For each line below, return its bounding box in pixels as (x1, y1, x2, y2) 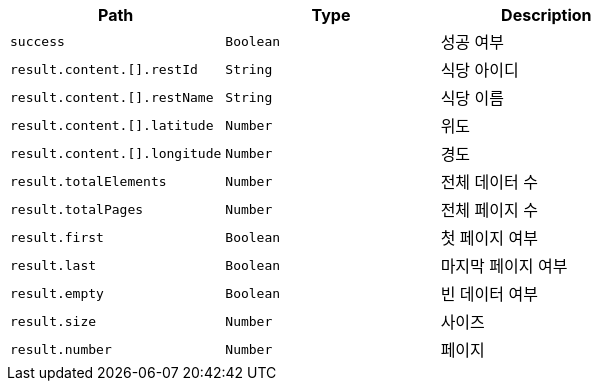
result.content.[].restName (10, 89, 214, 105)
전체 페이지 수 (440, 200, 538, 220)
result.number (10, 341, 112, 357)
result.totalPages (10, 201, 144, 217)
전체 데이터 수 (440, 172, 538, 192)
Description (501, 5, 592, 25)
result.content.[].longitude (10, 145, 222, 161)
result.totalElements (10, 173, 167, 189)
